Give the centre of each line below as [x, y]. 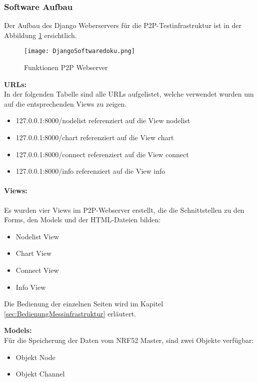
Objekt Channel [40, 374]
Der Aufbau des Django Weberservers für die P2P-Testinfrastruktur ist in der [123, 25]
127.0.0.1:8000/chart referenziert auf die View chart [95, 137]
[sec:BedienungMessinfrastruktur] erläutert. [70, 313]
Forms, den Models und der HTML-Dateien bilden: [82, 220]
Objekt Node [35, 357]
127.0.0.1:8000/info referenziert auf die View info [90, 171]
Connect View [37, 270]
